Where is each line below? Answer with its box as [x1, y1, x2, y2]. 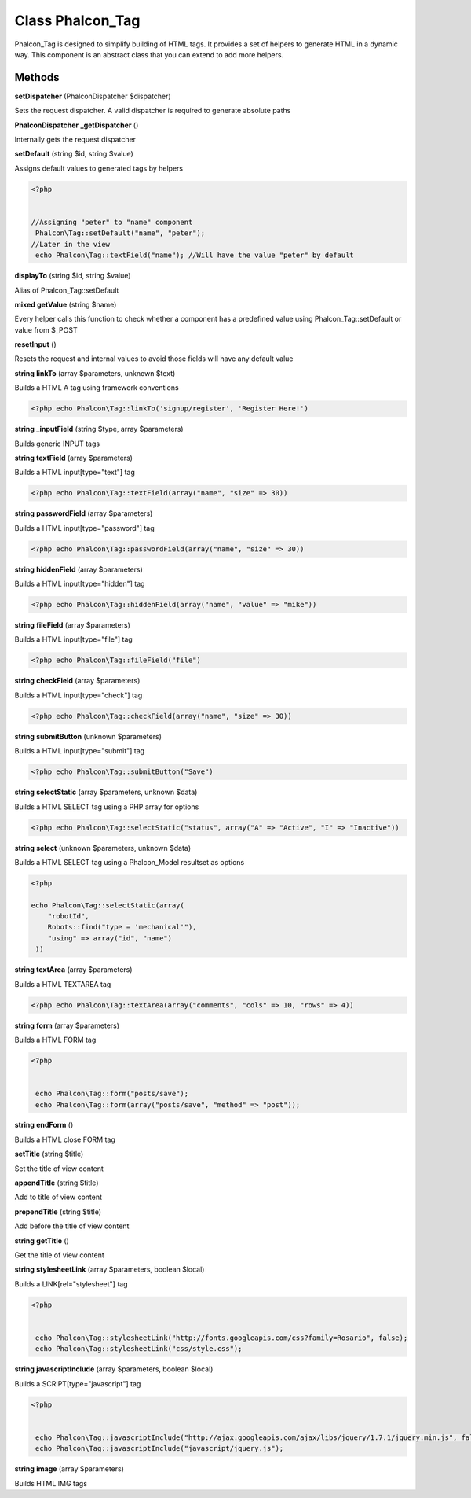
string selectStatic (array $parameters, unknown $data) [14, 787, 198, 797]
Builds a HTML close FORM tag [14, 1135, 115, 1144]
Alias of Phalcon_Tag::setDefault [14, 285, 119, 295]
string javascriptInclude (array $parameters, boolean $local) [14, 1364, 214, 1374]
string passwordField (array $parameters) [14, 509, 153, 518]
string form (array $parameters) [14, 1021, 120, 1030]
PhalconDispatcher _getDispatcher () [14, 120, 139, 130]
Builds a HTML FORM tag [14, 1035, 97, 1044]
